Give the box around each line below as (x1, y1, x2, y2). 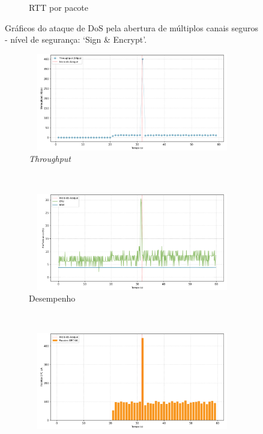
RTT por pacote (29, 1, 89, 13)
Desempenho (29, 292, 76, 305)
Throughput (29, 152, 71, 165)
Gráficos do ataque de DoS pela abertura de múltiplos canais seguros (5, 21, 259, 34)
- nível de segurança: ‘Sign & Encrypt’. (5, 33, 147, 46)
